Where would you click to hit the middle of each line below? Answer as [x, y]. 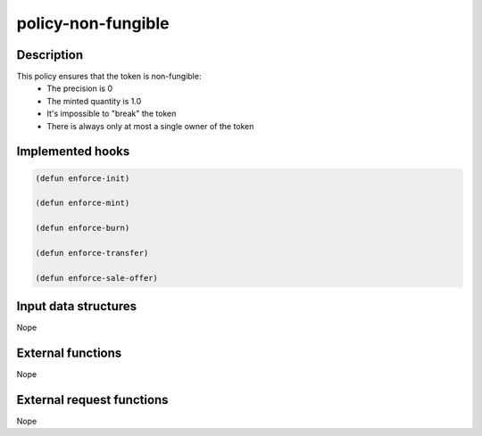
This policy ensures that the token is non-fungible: [109, 77]
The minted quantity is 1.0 [94, 101]
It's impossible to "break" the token [112, 114]
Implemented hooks [73, 152]
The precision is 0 [80, 88]
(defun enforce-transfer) [92, 253]
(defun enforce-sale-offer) [96, 278]
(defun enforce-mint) [83, 203]
